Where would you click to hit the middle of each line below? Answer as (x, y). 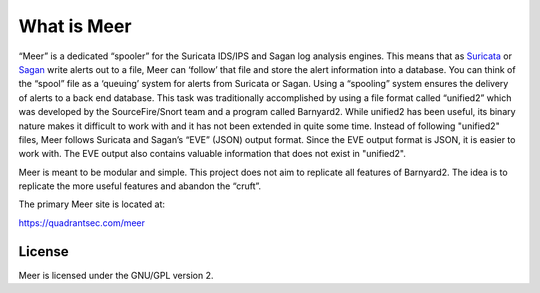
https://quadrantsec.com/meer (81, 222)
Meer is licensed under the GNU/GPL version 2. (116, 275)
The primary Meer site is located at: (91, 204)
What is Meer (75, 26)
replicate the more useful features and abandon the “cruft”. (140, 186)
